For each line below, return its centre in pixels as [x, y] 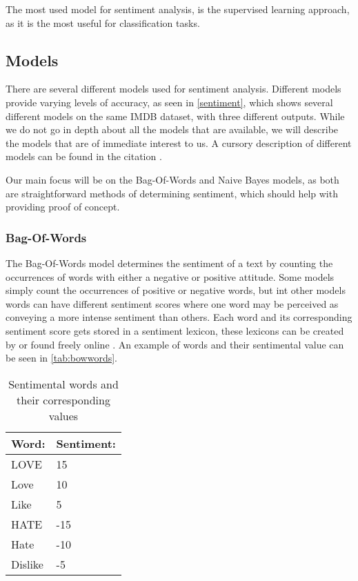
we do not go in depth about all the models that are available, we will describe [172, 129]
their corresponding [63, 400]
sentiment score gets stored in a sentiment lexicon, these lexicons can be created [175, 330]
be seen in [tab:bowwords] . [62, 358]
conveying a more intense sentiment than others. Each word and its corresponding [179, 317]
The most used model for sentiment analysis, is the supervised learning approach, [178, 9]
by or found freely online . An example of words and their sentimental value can [175, 344]
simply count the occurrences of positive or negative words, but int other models [176, 290]
